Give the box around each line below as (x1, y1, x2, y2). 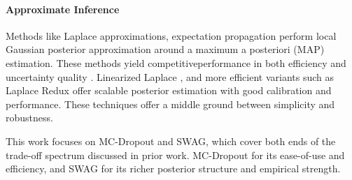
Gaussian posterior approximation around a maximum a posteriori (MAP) (6, 42, 325, 57)
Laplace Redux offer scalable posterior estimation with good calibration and (6, 83, 332, 98)
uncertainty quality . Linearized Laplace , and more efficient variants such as (6, 69, 334, 84)
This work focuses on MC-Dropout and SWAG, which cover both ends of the (6, 133, 336, 148)
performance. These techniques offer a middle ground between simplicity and (6, 96, 335, 111)
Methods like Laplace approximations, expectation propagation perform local (6, 28, 337, 43)
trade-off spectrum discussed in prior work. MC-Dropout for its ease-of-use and (6, 147, 345, 162)
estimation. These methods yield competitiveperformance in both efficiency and (6, 55, 346, 70)
